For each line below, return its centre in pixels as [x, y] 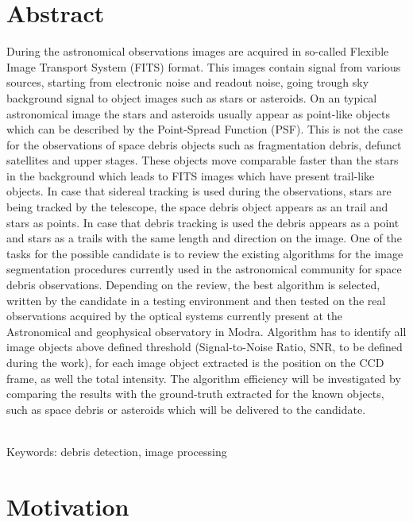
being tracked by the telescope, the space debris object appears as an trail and [197, 207]
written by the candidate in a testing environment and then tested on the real [196, 300]
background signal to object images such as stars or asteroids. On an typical [192, 97]
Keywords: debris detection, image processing [117, 451]
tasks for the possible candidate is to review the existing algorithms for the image [205, 253]
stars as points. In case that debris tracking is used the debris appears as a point [203, 222]
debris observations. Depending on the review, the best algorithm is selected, [193, 285]
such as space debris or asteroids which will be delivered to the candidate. [186, 409]
